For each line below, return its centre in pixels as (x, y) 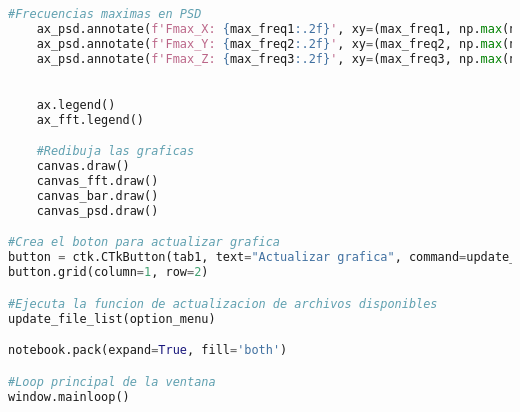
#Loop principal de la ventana (112, 381)
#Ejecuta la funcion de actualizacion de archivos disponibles (223, 303)
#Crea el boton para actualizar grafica (144, 242)
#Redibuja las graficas (115, 151)
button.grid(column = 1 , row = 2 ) (108, 272)
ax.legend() (76, 105)
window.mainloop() (69, 396)
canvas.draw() (83, 166)
